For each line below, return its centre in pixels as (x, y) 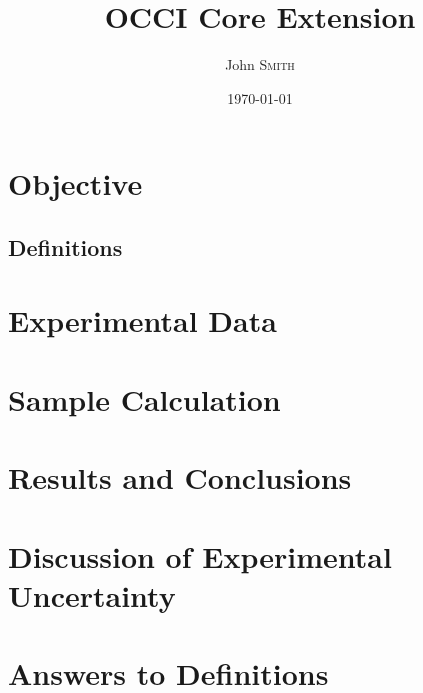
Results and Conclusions (180, 477)
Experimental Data (142, 320)
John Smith (260, 64)
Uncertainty (92, 594)
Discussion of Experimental (200, 555)
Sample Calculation (144, 398)
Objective (75, 183)
